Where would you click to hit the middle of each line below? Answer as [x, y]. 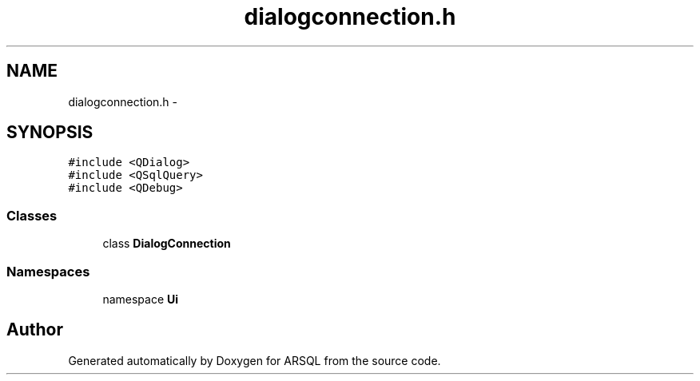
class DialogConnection [167, 244]
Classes [32, 215]
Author [35, 330]
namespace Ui [141, 299]
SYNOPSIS [50, 133]
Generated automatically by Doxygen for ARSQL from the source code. [255, 360]
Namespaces [48, 271]
